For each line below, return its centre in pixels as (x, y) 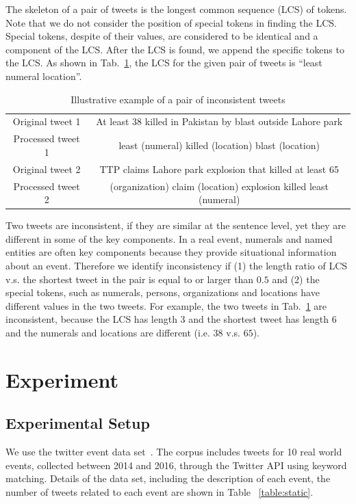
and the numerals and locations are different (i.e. (108, 332)
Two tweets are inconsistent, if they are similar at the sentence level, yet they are (176, 225)
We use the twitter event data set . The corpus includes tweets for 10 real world (174, 452)
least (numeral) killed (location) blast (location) (219, 145)
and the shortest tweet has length (259, 319)
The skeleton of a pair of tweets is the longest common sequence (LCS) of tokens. (176, 9)
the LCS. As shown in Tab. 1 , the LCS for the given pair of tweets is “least (164, 63)
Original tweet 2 (47, 169)
